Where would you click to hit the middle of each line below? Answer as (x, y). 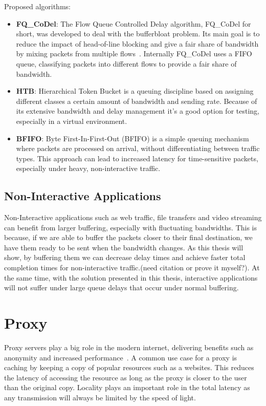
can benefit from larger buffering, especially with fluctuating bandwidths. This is (131, 227)
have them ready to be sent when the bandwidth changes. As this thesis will (124, 247)
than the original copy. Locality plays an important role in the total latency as (127, 387)
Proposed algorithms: (37, 6)
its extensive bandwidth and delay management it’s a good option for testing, (138, 111)
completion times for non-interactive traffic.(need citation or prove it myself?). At (132, 268)
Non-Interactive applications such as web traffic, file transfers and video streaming (133, 217)
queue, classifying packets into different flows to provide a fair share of (126, 63)
